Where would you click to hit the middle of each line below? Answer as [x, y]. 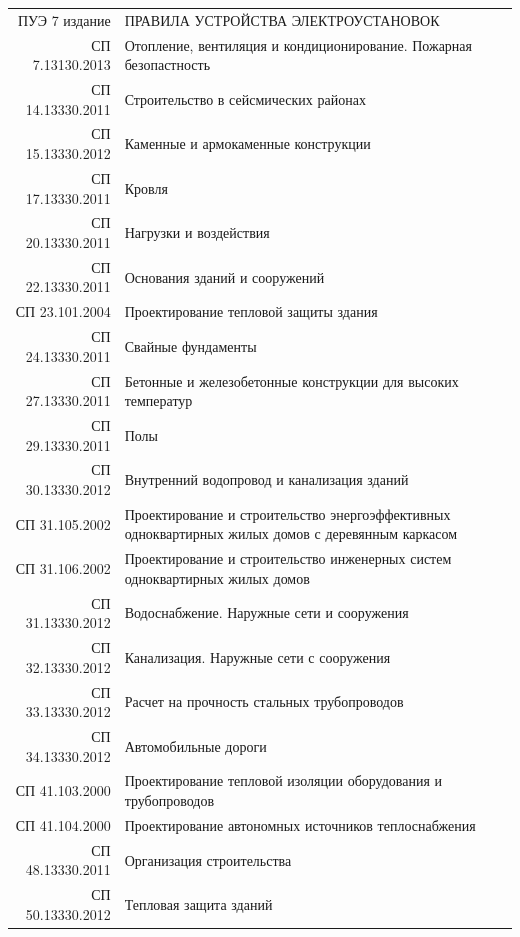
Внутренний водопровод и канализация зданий [266, 479]
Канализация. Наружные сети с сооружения [257, 656]
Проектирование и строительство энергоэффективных [287, 513]
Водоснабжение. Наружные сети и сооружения [266, 612]
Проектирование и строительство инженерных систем [288, 558]
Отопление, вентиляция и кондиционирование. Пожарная [298, 44]
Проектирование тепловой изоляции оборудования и [283, 780]
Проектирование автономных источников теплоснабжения [300, 824]
